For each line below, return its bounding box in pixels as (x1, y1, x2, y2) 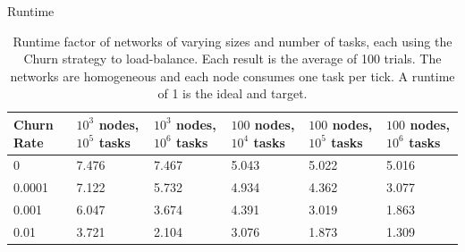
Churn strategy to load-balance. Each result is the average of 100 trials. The (23, 49, 442, 68)
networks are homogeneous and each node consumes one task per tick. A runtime (10, 66, 455, 85)
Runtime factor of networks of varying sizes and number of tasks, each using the (13, 31, 452, 50)
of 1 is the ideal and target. (157, 84, 308, 103)
